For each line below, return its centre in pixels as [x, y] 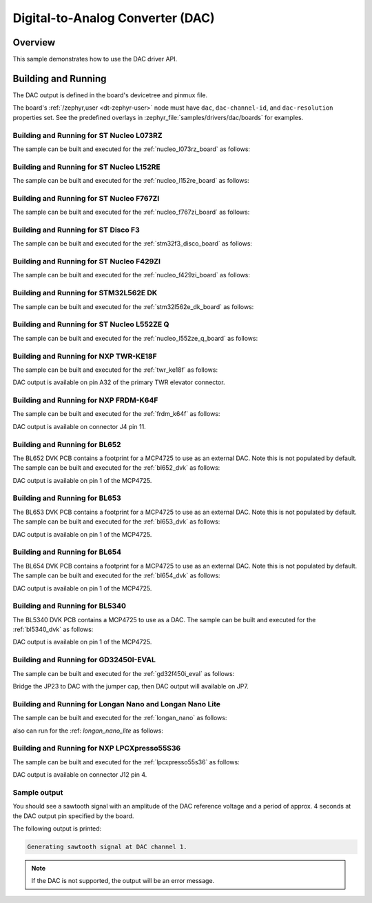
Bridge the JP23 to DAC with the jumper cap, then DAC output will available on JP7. [131, 686]
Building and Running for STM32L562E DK [85, 293]
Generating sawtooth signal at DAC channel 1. [107, 846]
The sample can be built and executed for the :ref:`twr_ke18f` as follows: [115, 370]
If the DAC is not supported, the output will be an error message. [123, 881]
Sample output [38, 792]
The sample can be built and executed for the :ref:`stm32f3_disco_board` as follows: [133, 244]
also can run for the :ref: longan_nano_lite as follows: [88, 731]
